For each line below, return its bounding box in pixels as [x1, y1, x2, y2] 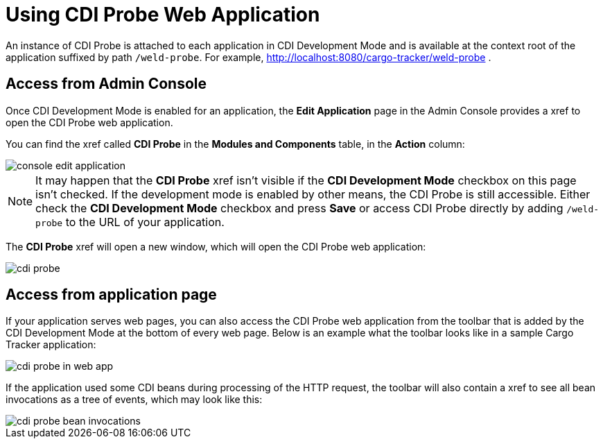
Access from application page [6, 286, 217, 304]
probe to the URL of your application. [35, 214, 225, 229]
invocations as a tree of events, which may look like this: [6, 393, 263, 406]
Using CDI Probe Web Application [6, 3, 320, 26]
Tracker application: [6, 339, 96, 351]
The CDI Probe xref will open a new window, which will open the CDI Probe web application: [6, 240, 426, 253]
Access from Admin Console [6, 75, 207, 93]
